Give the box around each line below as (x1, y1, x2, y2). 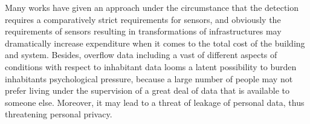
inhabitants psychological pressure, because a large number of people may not (5, 72, 293, 85)
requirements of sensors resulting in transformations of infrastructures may (5, 25, 282, 38)
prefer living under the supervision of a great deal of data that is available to (5, 84, 290, 97)
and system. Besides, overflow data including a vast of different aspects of (5, 48, 277, 61)
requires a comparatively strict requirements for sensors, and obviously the (5, 13, 281, 25)
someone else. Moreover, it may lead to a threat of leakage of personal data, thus (5, 96, 305, 108)
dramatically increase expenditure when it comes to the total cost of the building (5, 36, 305, 49)
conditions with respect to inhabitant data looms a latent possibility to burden (5, 60, 297, 73)
